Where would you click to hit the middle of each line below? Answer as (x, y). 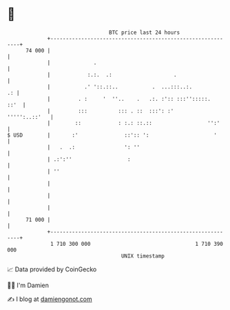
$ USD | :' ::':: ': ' (112, 135)
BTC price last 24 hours (145, 32)
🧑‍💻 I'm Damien (28, 285)
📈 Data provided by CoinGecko (52, 269)
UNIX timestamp (143, 256)
